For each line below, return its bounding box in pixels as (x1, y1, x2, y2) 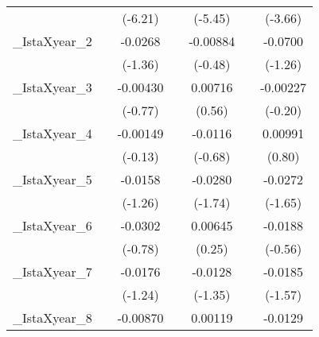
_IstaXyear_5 (13, 170, 92, 188)
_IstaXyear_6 (13, 216, 92, 234)
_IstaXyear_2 (13, 32, 92, 50)
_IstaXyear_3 (13, 78, 92, 96)
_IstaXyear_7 (13, 262, 92, 281)
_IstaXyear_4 (13, 124, 92, 142)
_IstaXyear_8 (13, 308, 92, 327)
